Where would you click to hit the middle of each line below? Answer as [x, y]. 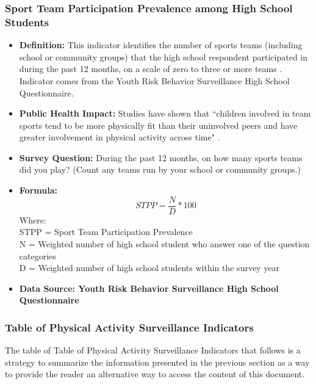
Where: [33, 219]
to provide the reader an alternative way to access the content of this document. [155, 374]
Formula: [38, 190]
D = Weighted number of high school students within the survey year [149, 268]
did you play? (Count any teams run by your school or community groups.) [160, 169]
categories [38, 255]
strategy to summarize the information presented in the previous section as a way [157, 362]
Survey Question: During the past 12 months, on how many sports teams [161, 157]
